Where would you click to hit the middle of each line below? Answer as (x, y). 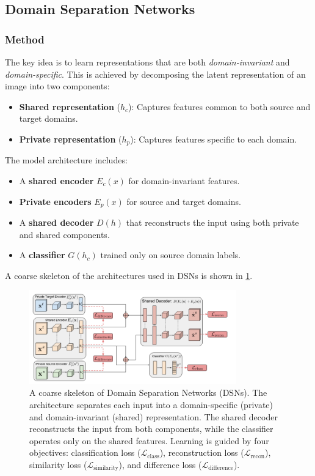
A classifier (42, 255)
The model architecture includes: (66, 160)
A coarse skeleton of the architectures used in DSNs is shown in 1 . (129, 275)
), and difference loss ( (160, 464)
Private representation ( (71, 139)
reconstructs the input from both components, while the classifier (151, 429)
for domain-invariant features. (184, 181)
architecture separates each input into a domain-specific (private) (151, 404)
